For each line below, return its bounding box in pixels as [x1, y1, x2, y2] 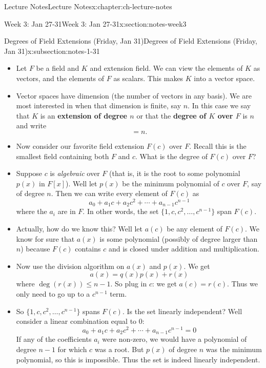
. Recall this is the [189, 140, 247, 151]
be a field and [36, 63, 79, 73]
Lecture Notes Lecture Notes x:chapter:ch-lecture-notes [4, 1, 172, 11]
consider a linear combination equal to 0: [16, 316, 145, 326]
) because [21, 243, 50, 254]
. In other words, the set [83, 206, 159, 217]
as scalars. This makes [113, 72, 183, 83]
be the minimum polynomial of [122, 178, 219, 188]
